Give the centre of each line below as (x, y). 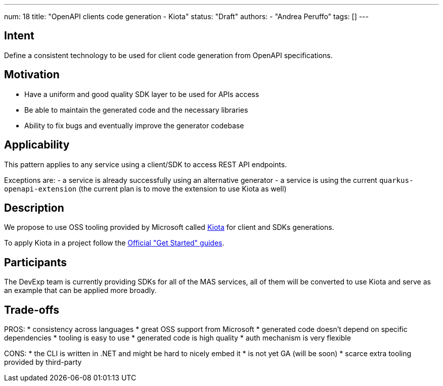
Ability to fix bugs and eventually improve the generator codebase (134, 125)
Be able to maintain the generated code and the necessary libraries (136, 110)
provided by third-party (43, 362)
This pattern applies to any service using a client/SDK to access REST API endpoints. (146, 164)
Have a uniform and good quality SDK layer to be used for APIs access (142, 94)
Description (34, 208)
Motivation (32, 75)
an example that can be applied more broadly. (80, 291)
